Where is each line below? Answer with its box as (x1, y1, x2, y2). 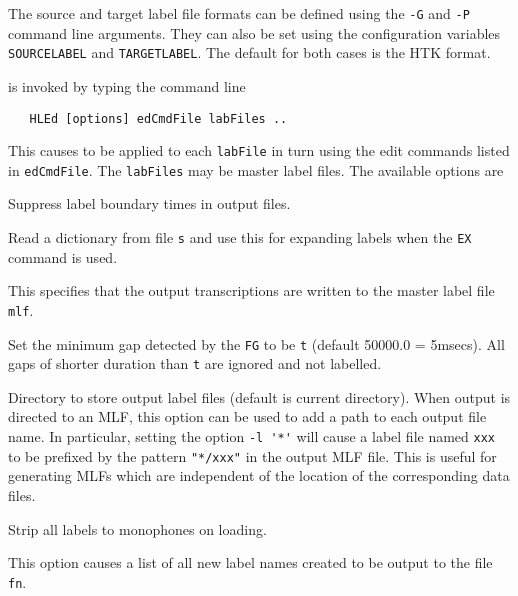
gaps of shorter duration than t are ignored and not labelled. (8, 353, 382, 374)
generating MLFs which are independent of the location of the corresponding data (8, 465, 510, 486)
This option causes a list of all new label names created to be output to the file (8, 552, 493, 573)
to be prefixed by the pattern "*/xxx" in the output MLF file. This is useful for (8, 445, 497, 466)
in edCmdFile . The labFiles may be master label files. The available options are (8, 159, 504, 180)
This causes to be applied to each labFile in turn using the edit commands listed (8, 140, 510, 161)
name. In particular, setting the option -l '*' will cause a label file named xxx (8, 426, 496, 447)
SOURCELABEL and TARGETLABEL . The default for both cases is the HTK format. (8, 42, 491, 63)
